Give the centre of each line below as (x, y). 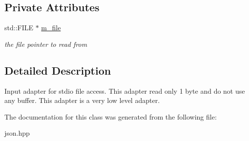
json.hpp (17, 133)
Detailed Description (58, 70)
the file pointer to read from (46, 44)
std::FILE (19, 28)
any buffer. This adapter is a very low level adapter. (82, 100)
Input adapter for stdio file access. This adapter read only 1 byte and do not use (125, 91)
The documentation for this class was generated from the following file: (111, 116)
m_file (51, 28)
